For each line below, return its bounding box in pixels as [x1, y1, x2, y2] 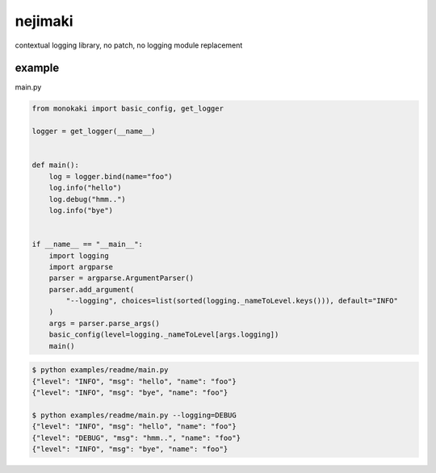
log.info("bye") [48, 206, 113, 215]
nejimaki [15, 12, 73, 30]
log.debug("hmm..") [48, 195, 127, 203]
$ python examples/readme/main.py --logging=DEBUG [31, 410, 237, 420]
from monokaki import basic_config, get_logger [31, 104, 224, 113]
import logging [48, 251, 109, 260]
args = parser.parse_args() [48, 319, 161, 328]
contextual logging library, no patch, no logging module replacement [15, 40, 243, 50]
